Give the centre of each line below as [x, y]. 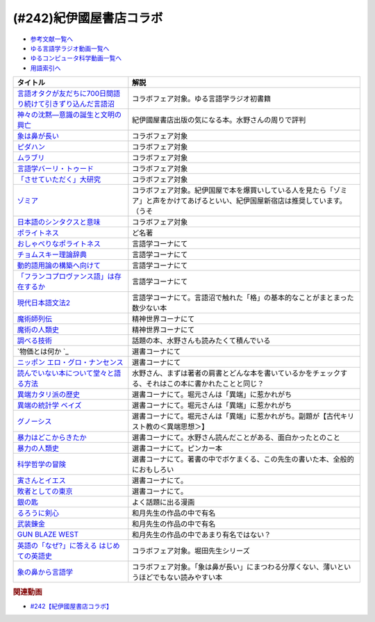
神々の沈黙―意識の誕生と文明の [69, 115]
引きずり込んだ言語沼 [80, 104]
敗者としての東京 [45, 491]
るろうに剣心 [38, 513]
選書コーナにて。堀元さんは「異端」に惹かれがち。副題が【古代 [236, 416]
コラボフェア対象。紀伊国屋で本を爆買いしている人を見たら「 [233, 190]
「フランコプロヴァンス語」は [66, 277]
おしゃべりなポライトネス [59, 244]
